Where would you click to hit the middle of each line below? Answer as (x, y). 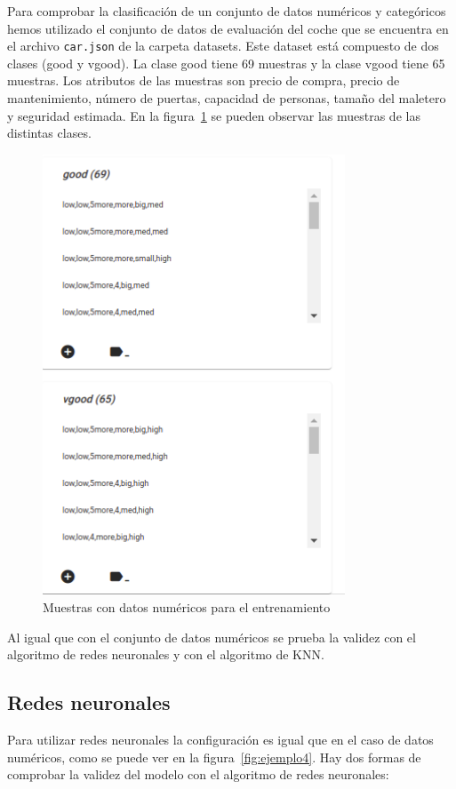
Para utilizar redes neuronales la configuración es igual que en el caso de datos (220, 739)
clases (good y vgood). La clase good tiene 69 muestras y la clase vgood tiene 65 (226, 63)
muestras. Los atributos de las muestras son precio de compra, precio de (204, 80)
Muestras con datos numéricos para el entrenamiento (187, 607)
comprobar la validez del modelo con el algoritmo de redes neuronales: (198, 774)
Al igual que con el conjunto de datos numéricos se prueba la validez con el (212, 637)
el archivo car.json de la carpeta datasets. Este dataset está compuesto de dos (223, 46)
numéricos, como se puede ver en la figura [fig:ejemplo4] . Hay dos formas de (214, 757)
